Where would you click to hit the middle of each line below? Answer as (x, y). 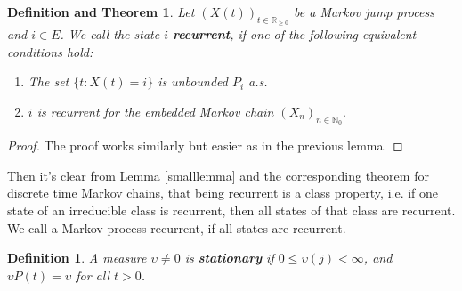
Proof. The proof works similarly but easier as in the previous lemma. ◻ (205, 145)
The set (49, 81)
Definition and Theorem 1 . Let (101, 12)
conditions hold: (50, 51)
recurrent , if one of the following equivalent (295, 34)
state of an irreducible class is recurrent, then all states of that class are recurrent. (231, 210)
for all (93, 275)
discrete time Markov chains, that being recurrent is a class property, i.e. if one (223, 193)
